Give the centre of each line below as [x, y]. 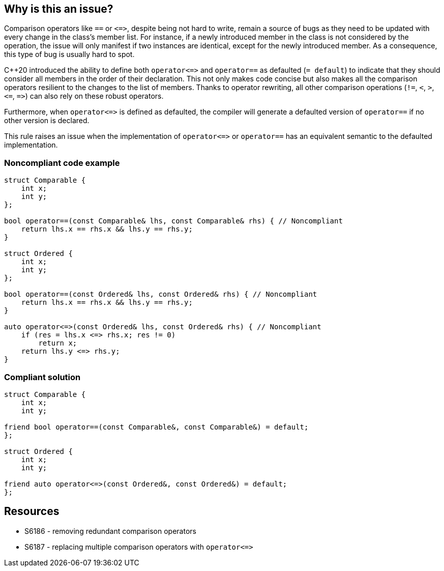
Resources [32, 511]
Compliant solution [42, 377]
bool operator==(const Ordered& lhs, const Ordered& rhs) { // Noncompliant [161, 294]
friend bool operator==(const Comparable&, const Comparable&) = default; [156, 427]
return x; [58, 343]
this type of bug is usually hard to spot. [69, 54]
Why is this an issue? [59, 9]
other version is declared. [47, 121]
